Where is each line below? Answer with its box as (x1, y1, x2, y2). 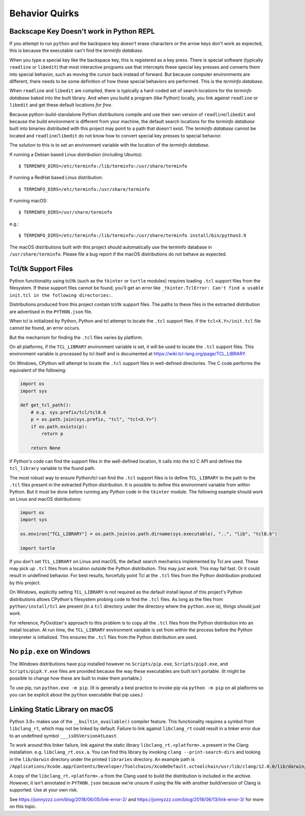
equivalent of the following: (9, 367, 67, 374)
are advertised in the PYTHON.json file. (9, 308, 93, 315)
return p (41, 431, 64, 436)
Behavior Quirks (9, 8, 79, 19)
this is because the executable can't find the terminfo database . (9, 47, 144, 53)
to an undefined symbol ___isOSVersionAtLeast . (9, 733, 118, 739)
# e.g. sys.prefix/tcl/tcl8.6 (30, 409, 106, 415)
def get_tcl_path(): (20, 402, 71, 408)
